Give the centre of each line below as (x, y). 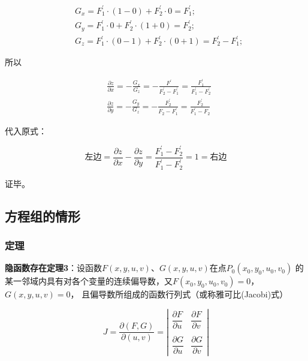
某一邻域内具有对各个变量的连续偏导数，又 (89, 281)
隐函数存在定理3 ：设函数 (54, 268)
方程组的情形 (43, 216)
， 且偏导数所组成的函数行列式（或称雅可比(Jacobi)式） (179, 294)
